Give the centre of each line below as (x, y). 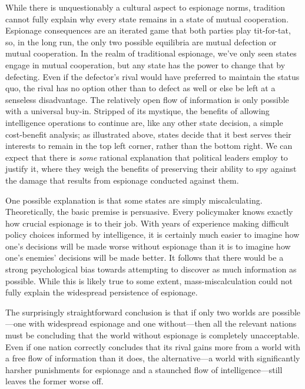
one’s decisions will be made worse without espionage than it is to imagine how (148, 246)
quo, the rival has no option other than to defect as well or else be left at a (140, 88)
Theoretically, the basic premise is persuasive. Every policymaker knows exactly (149, 212)
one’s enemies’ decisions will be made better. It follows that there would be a (145, 257)
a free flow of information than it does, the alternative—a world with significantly (153, 358)
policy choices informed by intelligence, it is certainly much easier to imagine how (152, 235)
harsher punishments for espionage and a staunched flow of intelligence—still (144, 369)
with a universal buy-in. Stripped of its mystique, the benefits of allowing (137, 111)
